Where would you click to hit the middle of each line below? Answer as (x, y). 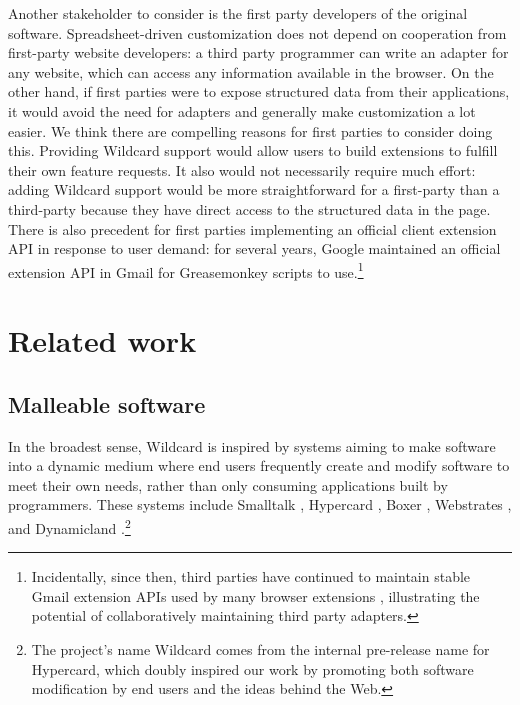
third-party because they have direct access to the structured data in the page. (249, 208)
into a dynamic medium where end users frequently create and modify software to (259, 465)
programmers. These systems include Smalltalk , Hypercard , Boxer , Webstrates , (260, 504)
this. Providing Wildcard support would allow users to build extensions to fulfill (253, 150)
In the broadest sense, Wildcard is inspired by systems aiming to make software (252, 445)
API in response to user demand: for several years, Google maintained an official (254, 248)
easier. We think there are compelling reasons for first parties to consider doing (250, 130)
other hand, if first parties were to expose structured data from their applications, (259, 91)
